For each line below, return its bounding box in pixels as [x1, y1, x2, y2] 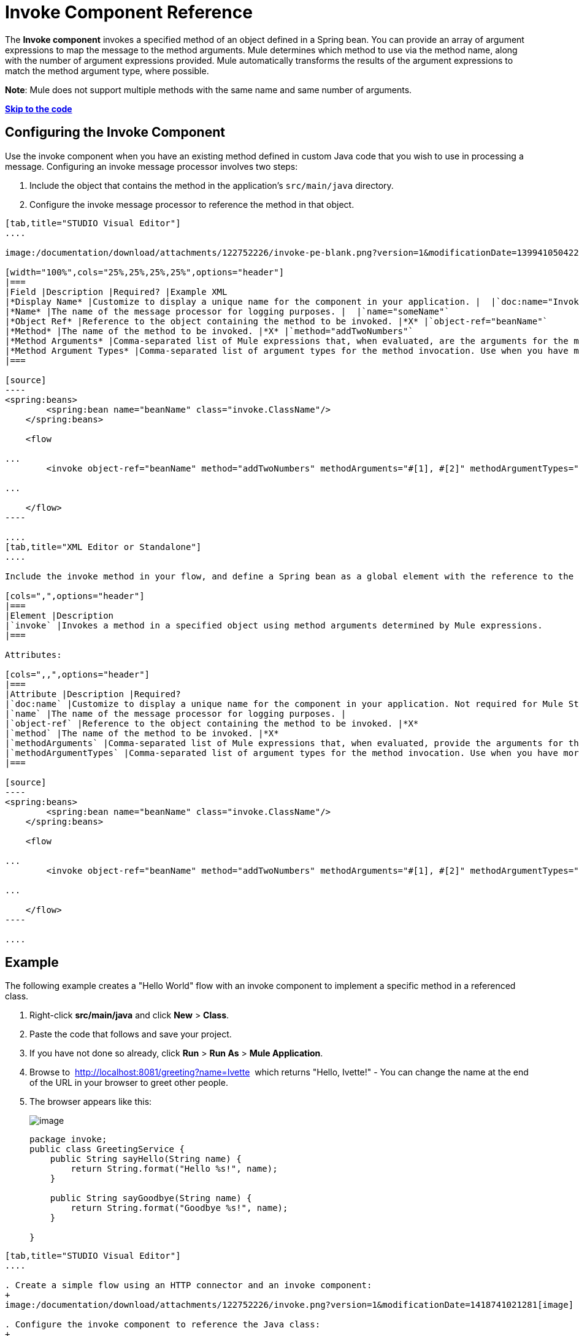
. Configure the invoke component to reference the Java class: [5, 1319, 321, 1330]
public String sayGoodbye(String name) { [50, 1193, 252, 1204]
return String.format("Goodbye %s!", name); [71, 1203, 288, 1213]
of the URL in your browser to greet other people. [29, 1077, 228, 1088]
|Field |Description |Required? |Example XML [5, 286, 228, 297]
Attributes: [5, 649, 62, 660]
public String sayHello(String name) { [50, 1154, 242, 1164]
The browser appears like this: [29, 1096, 152, 1107]
